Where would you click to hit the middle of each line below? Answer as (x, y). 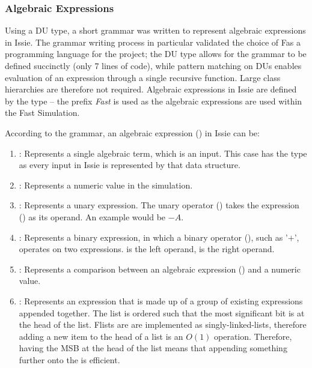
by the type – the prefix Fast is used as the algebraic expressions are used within (154, 101)
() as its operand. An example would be (92, 216)
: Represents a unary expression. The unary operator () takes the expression (159, 205)
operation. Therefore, (253, 336)
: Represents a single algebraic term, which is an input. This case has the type (163, 153)
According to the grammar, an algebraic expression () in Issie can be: (132, 132)
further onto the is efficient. (69, 359)
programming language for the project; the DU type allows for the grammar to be (156, 54)
